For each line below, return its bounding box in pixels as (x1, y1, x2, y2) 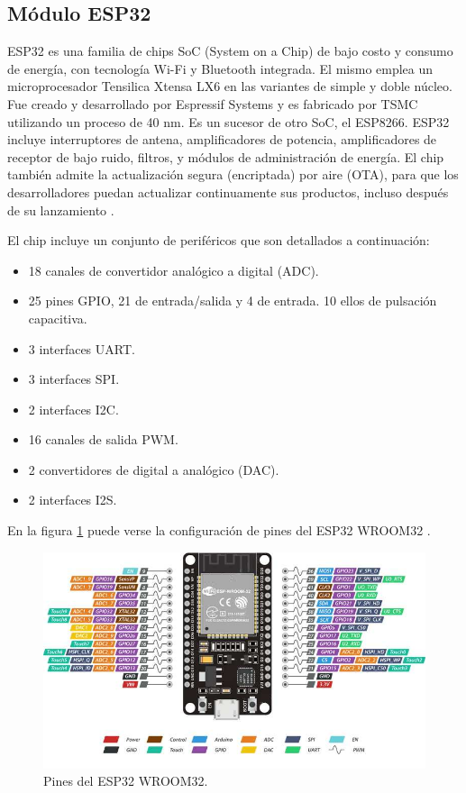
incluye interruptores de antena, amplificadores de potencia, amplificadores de (7, 130, 437, 149)
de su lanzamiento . (7, 200, 114, 219)
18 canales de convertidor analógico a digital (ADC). (28, 260, 319, 279)
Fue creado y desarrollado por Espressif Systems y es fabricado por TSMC (7, 94, 418, 113)
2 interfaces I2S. (28, 490, 117, 509)
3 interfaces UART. (28, 339, 135, 358)
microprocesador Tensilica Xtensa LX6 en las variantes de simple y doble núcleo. (7, 77, 452, 96)
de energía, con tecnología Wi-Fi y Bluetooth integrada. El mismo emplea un (7, 59, 434, 77)
